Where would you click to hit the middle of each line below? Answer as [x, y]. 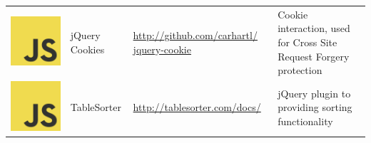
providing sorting [315, 107]
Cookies [87, 49]
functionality [305, 121]
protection [300, 70]
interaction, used [314, 28]
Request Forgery [314, 56]
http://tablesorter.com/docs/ [197, 107]
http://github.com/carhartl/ [195, 35]
